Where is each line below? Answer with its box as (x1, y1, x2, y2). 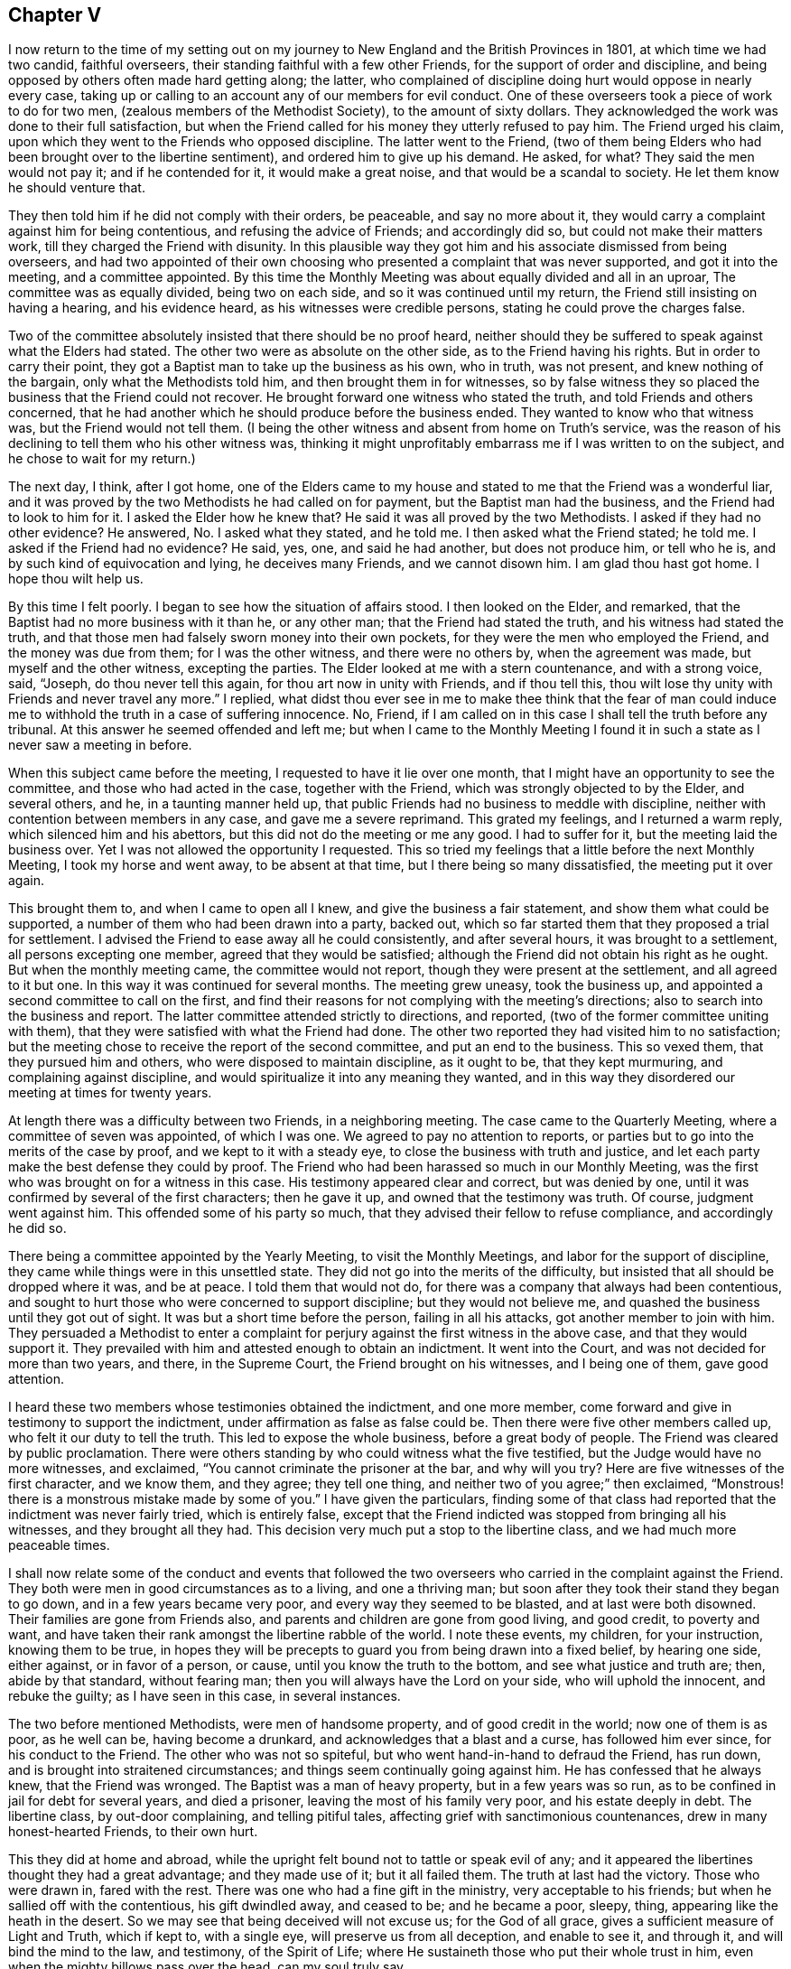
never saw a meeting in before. (8, 737, 192, 753)
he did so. (8, 1220, 67, 1236)
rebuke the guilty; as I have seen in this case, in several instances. (8, 1688, 401, 1704)
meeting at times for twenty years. (8, 1085, 212, 1101)
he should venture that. (8, 180, 145, 196)
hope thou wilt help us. (8, 571, 144, 587)
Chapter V (8, 4, 102, 26)
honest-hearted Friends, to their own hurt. (8, 1824, 258, 1840)
